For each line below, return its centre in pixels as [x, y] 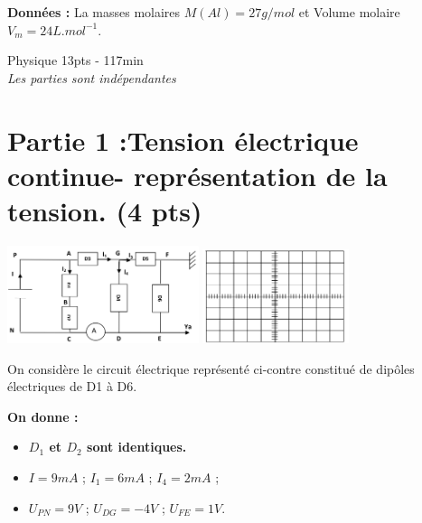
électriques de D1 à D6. [72, 386]
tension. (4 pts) [105, 210]
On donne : [43, 416]
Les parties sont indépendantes [92, 77]
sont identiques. [137, 447]
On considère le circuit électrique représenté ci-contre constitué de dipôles [211, 368]
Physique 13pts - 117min [75, 60]
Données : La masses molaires [94, 12]
